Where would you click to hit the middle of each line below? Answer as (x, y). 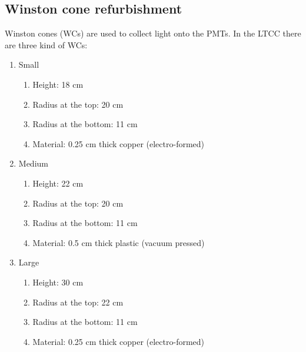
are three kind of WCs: (46, 44)
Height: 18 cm (58, 84)
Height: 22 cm (58, 183)
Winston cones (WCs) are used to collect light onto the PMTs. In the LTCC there (153, 33)
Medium (33, 163)
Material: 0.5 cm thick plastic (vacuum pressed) (119, 242)
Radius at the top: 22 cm (78, 302)
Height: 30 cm (58, 282)
